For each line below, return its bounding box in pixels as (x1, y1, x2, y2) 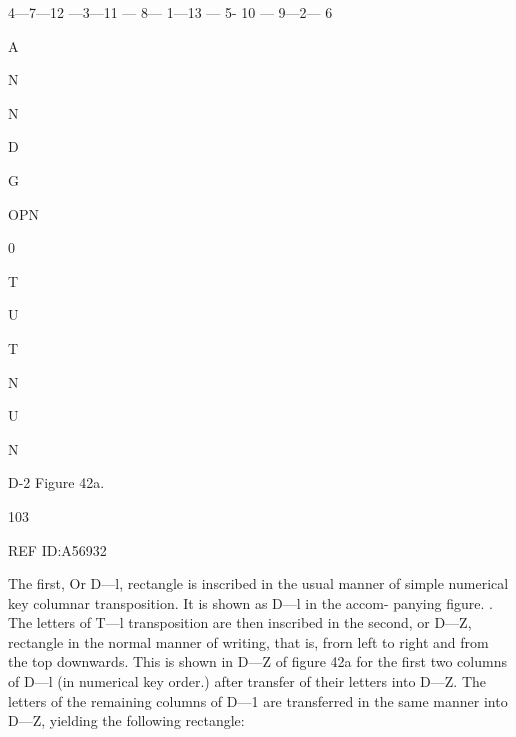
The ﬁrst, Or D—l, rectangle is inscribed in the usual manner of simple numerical (8, 573, 509, 594)
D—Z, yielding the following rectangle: (8, 710, 245, 731)
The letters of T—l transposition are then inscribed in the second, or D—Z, (8, 612, 472, 633)
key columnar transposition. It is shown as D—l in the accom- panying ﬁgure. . (8, 592, 493, 613)
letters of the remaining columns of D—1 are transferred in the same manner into (8, 690, 508, 711)
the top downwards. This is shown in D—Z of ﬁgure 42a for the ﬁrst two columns (8, 651, 507, 672)
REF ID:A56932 (8, 539, 107, 560)
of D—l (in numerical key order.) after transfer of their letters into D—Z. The (8, 671, 487, 692)
